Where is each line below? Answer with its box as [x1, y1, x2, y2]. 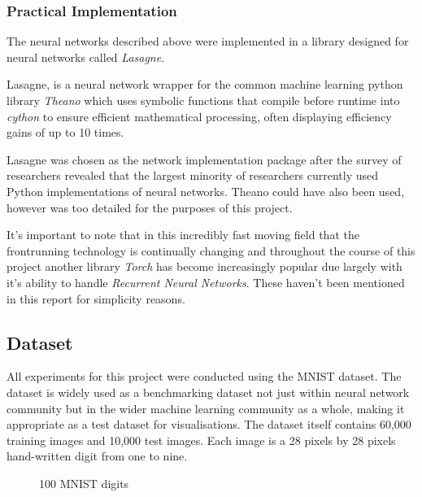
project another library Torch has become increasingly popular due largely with [7, 258, 402, 275]
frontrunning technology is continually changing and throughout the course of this [7, 242, 415, 259]
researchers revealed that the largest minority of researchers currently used [7, 167, 379, 184]
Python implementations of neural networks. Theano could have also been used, [7, 182, 405, 199]
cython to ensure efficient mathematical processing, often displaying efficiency [7, 107, 392, 124]
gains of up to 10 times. [7, 124, 124, 141]
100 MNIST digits [39, 474, 129, 491]
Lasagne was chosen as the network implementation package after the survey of [7, 150, 402, 168]
